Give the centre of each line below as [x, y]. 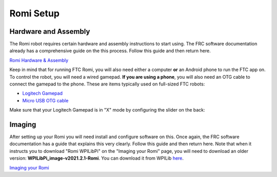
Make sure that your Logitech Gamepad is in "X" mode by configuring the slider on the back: [107, 110]
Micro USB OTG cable [45, 100]
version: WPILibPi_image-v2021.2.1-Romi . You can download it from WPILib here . [97, 158]
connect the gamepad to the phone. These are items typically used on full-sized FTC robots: [107, 84]
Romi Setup [35, 13]
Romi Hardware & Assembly [39, 60]
